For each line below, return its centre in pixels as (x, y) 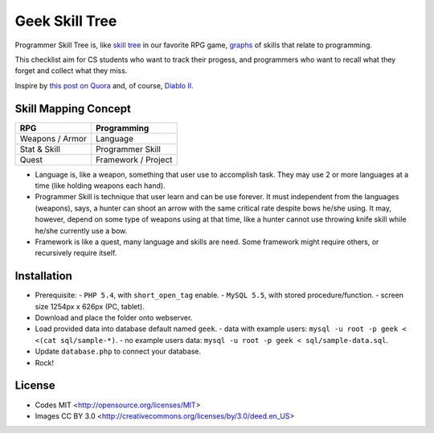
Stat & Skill (40, 149)
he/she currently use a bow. (81, 231)
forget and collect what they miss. (71, 71)
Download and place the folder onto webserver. (114, 318)
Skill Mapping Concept (73, 108)
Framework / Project (134, 159)
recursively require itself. (76, 253)
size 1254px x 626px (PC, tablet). (90, 306)
